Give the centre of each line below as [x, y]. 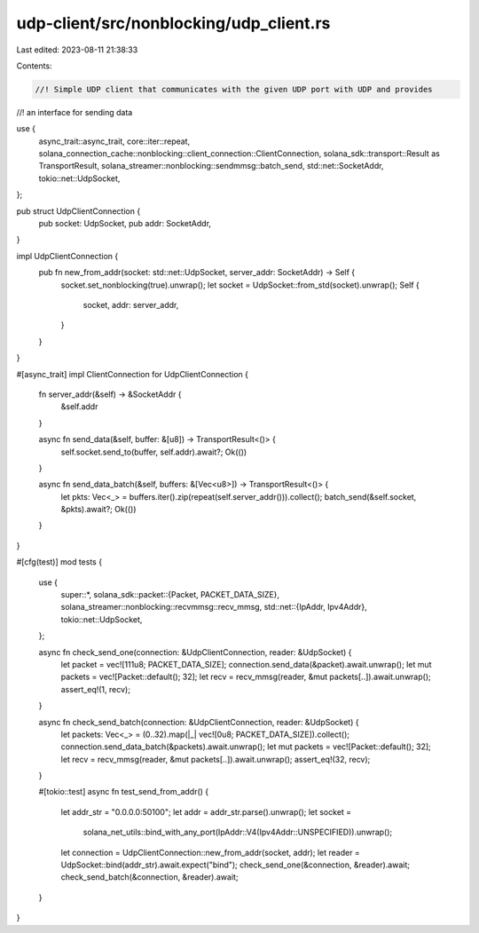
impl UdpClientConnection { [67, 256]
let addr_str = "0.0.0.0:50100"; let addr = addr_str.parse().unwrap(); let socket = [206, 811]
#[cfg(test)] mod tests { [59, 562]
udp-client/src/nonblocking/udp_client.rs [173, 23]
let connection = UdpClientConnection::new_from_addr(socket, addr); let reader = [211, 852]
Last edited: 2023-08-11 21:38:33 [77, 50]
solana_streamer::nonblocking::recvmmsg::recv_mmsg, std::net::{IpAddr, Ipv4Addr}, [214, 607]
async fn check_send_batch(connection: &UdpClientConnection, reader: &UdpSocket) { [199, 722]
